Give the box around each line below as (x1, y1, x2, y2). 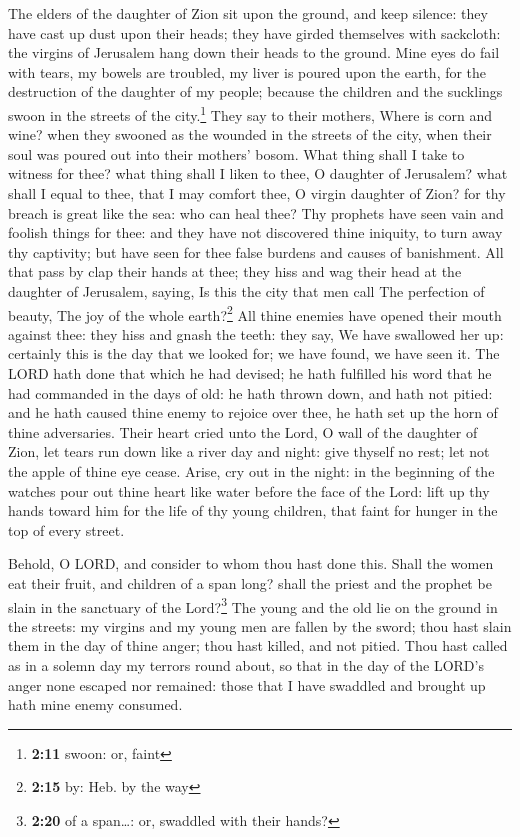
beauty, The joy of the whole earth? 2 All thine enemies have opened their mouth (8, 301, 502, 325)
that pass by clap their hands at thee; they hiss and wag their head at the (8, 261, 462, 282)
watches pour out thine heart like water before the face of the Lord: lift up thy (8, 480, 490, 501)
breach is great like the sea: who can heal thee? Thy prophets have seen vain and (8, 202, 504, 223)
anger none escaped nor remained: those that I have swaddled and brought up (8, 674, 486, 695)
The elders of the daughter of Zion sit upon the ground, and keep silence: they (8, 3, 488, 23)
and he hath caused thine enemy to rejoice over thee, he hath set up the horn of (8, 402, 498, 423)
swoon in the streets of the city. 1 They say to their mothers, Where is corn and (8, 101, 493, 125)
